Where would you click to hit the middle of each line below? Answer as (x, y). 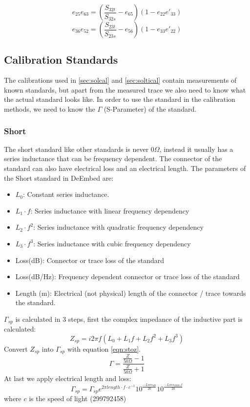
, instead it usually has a (196, 149)
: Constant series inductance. (66, 194)
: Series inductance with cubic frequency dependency (112, 243)
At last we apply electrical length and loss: (68, 378)
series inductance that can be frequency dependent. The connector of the (113, 158)
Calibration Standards (61, 60)
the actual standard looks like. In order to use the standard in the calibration (120, 99)
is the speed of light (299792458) (78, 398)
